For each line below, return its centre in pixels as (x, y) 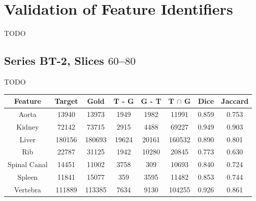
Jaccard (235, 101)
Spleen (28, 177)
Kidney (28, 126)
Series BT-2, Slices (54, 61)
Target (66, 101)
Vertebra (27, 189)
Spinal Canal (28, 164)
